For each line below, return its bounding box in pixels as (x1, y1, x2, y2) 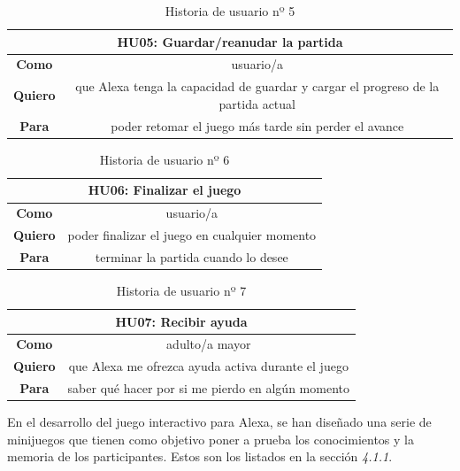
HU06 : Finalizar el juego (88, 181, 241, 199)
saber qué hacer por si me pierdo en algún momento (67, 379, 349, 398)
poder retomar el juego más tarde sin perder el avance (111, 116, 404, 135)
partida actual (218, 94, 295, 112)
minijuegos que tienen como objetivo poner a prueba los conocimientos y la (7, 429, 414, 448)
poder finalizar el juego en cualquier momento (67, 226, 317, 244)
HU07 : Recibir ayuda (115, 312, 248, 330)
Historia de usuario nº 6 (99, 150, 230, 168)
